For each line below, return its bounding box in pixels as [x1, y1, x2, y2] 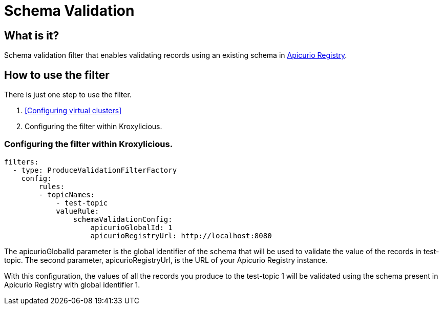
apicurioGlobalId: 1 [90, 223, 173, 232]
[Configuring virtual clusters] [25, 106, 122, 115]
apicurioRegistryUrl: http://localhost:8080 [90, 231, 272, 240]
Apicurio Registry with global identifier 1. [4, 280, 140, 289]
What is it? [4, 29, 59, 42]
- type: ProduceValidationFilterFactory [12, 166, 177, 174]
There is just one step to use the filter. [4, 90, 132, 99]
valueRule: [56, 207, 99, 215]
